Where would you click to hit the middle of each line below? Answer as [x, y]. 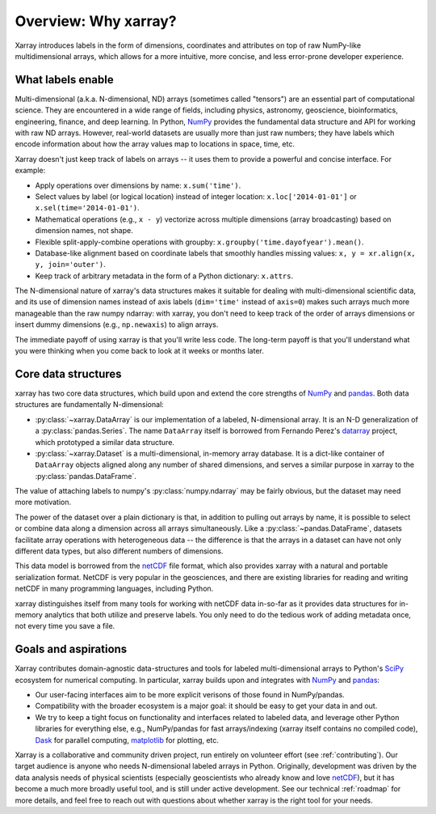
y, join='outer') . [70, 265]
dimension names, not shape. [84, 231]
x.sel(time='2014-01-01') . [88, 208]
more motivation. [43, 502]
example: [30, 171]
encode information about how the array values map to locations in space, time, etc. [155, 144]
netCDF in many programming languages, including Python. [114, 589]
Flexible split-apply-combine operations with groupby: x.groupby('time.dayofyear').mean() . [199, 242]
